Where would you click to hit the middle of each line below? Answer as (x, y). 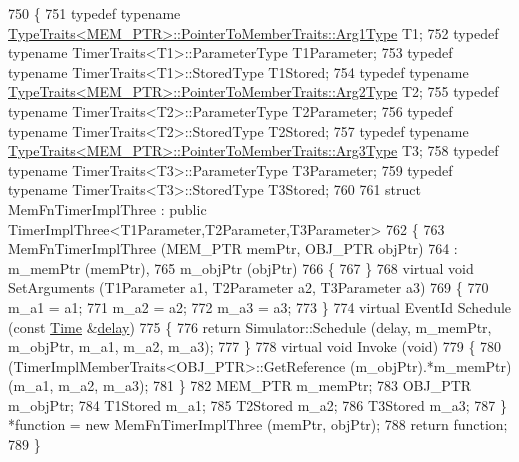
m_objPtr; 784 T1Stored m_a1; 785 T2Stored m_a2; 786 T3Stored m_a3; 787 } (257, 404)
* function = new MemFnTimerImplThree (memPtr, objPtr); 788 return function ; (258, 424)
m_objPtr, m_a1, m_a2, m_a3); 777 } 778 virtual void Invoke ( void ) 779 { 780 (255, 346)
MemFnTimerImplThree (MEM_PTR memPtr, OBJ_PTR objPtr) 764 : (233, 248)
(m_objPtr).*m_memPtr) (430, 365)
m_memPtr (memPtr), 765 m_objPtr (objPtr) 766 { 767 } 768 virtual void (241, 267)
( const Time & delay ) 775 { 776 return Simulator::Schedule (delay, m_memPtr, (250, 326)
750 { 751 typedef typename (94, 13)
